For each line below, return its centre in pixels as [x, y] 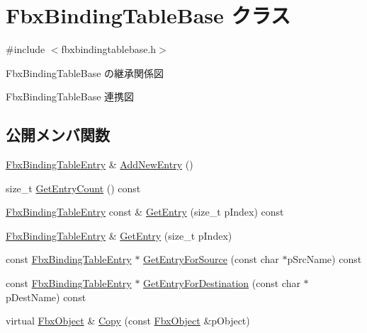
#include [26, 49]
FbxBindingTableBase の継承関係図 [85, 72]
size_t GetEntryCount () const [73, 188]
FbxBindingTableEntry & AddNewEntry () [100, 164]
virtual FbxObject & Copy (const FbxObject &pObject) [128, 321]
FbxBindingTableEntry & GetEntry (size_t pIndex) [119, 235]
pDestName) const [46, 297]
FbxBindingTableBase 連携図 [70, 97]
